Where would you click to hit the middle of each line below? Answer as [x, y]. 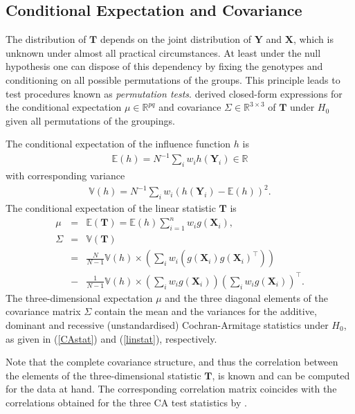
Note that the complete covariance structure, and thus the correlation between [172, 362]
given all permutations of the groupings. [90, 120]
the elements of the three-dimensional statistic [103, 375]
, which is [313, 39]
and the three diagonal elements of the [247, 297]
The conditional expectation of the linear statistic [111, 208]
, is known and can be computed [281, 375]
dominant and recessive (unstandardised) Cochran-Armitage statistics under [167, 324]
